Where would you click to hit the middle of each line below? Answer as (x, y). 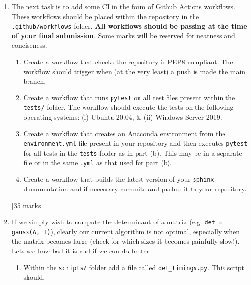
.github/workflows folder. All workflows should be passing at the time (129, 26)
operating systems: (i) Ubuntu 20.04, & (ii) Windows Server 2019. (123, 117)
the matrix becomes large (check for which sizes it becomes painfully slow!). (125, 241)
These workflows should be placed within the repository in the (105, 16)
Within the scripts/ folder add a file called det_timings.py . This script (134, 267)
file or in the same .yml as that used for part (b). (98, 162)
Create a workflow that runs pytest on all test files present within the (129, 97)
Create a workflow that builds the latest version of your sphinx (119, 179)
